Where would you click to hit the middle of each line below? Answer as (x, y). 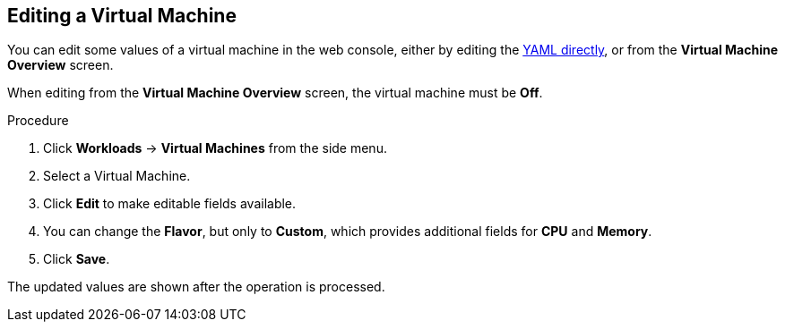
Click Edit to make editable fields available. (170, 204)
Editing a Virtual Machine (122, 16)
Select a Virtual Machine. (117, 176)
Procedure (38, 121)
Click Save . (77, 259)
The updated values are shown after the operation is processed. (196, 287)
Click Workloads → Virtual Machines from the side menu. (215, 148)
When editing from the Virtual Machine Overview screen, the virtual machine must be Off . (275, 93)
